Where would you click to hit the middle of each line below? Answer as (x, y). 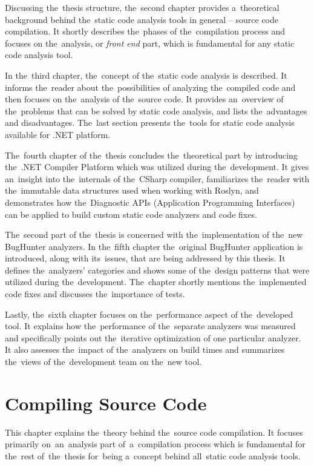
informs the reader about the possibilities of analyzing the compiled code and (150, 87)
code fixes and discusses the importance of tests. (95, 294)
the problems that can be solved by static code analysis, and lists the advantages (156, 110)
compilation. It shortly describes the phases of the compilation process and (145, 31)
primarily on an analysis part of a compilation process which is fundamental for (155, 444)
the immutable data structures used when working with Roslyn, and (132, 190)
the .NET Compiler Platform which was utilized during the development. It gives (157, 167)
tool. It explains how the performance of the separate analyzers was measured (150, 326)
